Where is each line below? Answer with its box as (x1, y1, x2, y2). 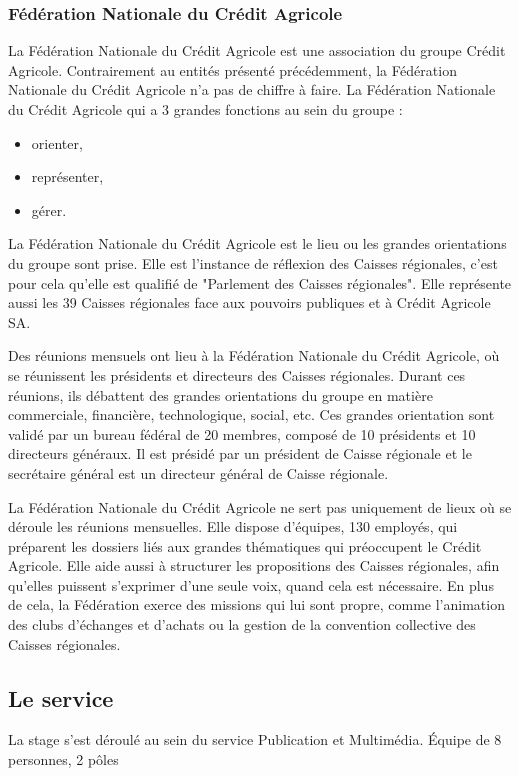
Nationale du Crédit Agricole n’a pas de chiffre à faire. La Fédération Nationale (8, 79, 496, 100)
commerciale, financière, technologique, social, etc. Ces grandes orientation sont (8, 404, 495, 425)
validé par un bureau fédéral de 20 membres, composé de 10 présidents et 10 (8, 423, 476, 444)
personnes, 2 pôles (8, 749, 119, 770)
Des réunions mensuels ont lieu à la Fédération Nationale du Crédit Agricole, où (8, 345, 500, 366)
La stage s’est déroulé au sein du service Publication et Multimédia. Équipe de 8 (8, 729, 502, 750)
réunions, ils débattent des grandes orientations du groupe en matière (8, 384, 433, 405)
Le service (8, 682, 114, 713)
